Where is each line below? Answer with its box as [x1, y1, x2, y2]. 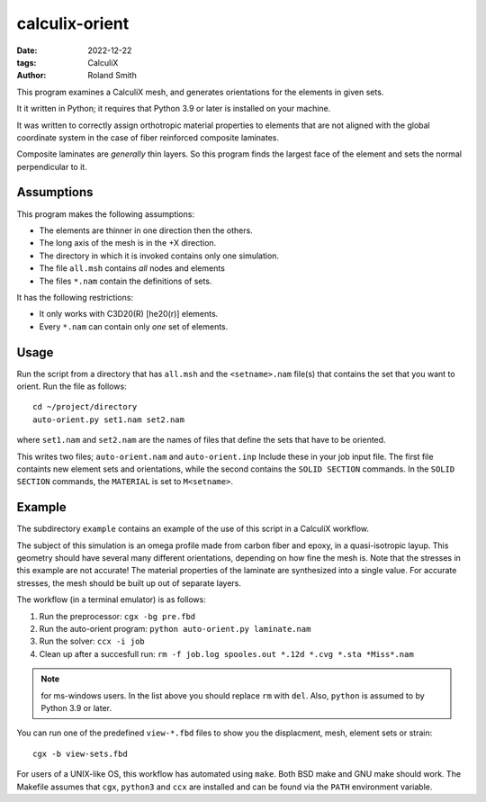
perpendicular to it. [16, 161, 87, 172]
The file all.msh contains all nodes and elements [39, 263, 225, 274]
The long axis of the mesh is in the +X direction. [39, 238, 217, 248]
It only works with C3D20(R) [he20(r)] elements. [39, 309, 219, 320]
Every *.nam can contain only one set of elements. [39, 320, 229, 332]
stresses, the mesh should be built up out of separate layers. [16, 577, 242, 589]
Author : [16, 70, 47, 81]
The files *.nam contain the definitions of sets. [39, 275, 212, 286]
